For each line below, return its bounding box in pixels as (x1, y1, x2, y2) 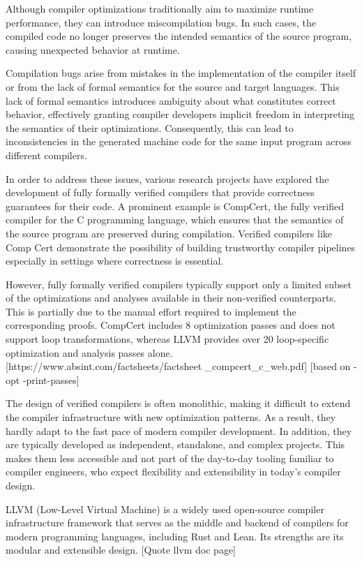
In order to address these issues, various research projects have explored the (6, 171, 329, 186)
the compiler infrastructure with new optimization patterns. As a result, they (6, 410, 336, 424)
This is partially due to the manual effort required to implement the (6, 304, 296, 318)
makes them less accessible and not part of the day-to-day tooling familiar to (6, 450, 334, 465)
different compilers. (6, 147, 87, 162)
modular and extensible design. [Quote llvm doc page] (6, 542, 236, 557)
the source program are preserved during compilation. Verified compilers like (6, 225, 333, 240)
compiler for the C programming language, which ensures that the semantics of (6, 212, 344, 227)
